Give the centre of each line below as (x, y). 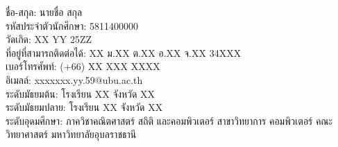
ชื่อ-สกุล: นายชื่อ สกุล (44, 12)
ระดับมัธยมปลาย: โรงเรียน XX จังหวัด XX (84, 107)
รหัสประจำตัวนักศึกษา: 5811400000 (72, 25)
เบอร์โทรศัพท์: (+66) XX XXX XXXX (83, 66)
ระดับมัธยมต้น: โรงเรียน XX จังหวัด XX (80, 93)
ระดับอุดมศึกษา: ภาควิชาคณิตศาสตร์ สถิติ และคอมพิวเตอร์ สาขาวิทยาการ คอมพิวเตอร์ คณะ (169, 120)
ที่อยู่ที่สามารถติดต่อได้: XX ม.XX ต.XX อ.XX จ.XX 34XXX (124, 52)
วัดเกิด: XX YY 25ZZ (49, 39)
